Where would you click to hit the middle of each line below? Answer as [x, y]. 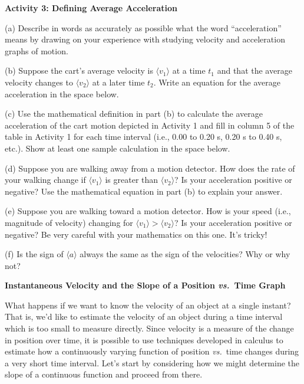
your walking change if [45, 180]
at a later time [118, 82]
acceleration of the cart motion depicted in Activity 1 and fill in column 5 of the [150, 125]
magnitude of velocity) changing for [69, 222]
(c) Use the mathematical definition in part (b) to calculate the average [134, 114]
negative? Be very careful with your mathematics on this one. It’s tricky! [136, 234]
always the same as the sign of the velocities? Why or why [185, 254]
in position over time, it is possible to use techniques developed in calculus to [144, 339]
